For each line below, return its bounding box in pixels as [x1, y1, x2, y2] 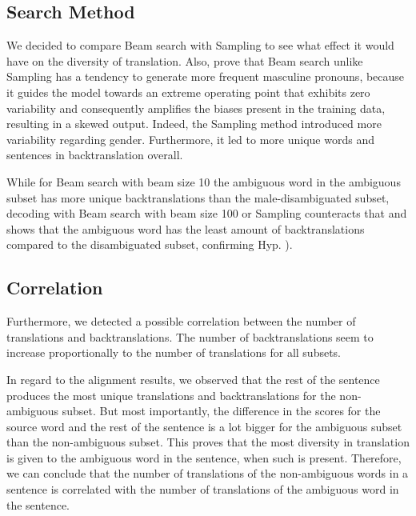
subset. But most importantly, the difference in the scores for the [62, 402, 381, 419]
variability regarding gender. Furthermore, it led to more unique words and [6, 130, 374, 147]
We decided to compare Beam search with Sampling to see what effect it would [6, 37, 394, 54]
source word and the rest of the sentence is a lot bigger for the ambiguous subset [6, 418, 402, 434]
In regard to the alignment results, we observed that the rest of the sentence [6, 370, 380, 387]
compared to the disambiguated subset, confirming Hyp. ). [6, 236, 293, 253]
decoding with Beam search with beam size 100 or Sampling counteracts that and [6, 205, 407, 222]
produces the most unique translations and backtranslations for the [6, 386, 336, 403]
